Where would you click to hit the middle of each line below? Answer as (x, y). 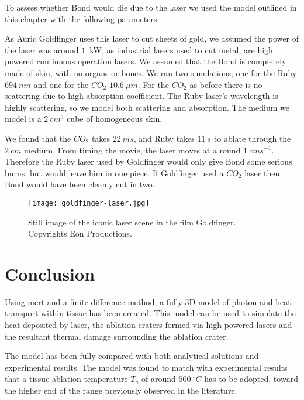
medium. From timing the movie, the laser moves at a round (132, 150)
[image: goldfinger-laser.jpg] (89, 203)
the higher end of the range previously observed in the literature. (121, 390)
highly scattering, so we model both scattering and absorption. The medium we (147, 107)
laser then (262, 172)
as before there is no (226, 84)
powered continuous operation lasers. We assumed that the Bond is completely (146, 61)
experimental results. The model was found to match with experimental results (146, 367)
